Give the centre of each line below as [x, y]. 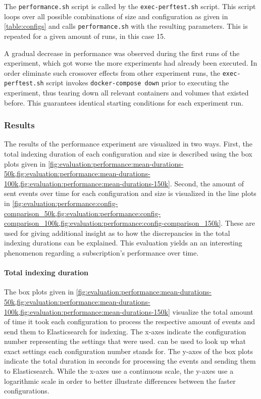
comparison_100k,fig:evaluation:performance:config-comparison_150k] [113, 223]
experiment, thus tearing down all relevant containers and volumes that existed [126, 92]
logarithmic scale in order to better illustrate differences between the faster [120, 381]
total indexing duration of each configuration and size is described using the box [128, 154]
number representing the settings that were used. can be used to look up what [125, 341]
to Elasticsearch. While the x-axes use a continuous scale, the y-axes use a [119, 371]
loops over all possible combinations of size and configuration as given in [116, 16]
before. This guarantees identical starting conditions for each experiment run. [124, 102]
